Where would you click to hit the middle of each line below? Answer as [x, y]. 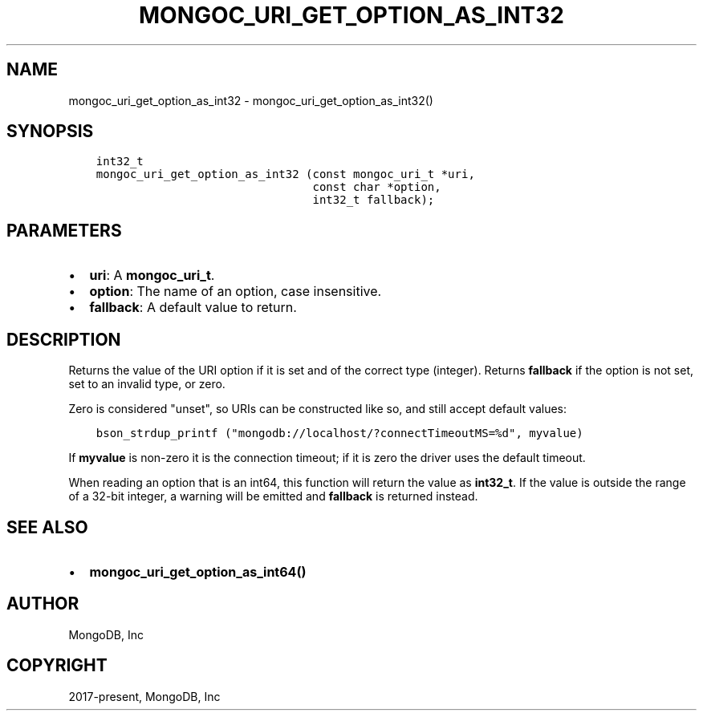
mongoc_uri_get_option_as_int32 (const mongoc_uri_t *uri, [285, 174]
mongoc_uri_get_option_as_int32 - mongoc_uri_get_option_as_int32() [251, 100]
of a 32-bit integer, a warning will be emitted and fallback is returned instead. [273, 496]
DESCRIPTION [64, 339]
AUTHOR [43, 604]
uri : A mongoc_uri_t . [152, 275]
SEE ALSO [47, 527]
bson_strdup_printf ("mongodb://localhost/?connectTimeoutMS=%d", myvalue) [339, 433]
